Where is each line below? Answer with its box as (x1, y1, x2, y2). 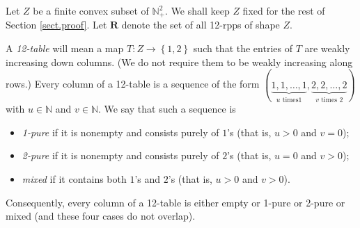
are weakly (304, 41, 350, 56)
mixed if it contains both (22, 171, 127, 186)
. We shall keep (165, 3, 230, 17)
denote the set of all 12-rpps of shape (121, 17, 280, 32)
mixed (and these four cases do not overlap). (6, 209, 196, 223)
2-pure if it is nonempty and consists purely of (22, 148, 219, 163)
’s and (134, 171, 161, 186)
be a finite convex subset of (33, 3, 149, 17)
